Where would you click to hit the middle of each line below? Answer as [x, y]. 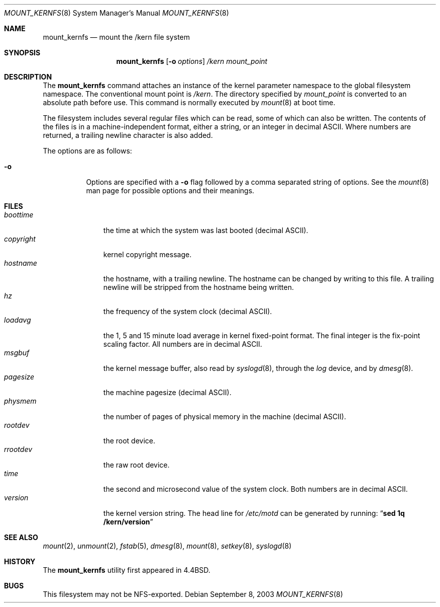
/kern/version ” [128, 522]
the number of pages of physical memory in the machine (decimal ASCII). [225, 416]
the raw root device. [136, 465]
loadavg [18, 320]
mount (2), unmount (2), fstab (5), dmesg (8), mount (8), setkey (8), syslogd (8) [167, 546]
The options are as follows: [87, 151]
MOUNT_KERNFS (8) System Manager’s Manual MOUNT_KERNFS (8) [117, 13]
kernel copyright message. [147, 254]
